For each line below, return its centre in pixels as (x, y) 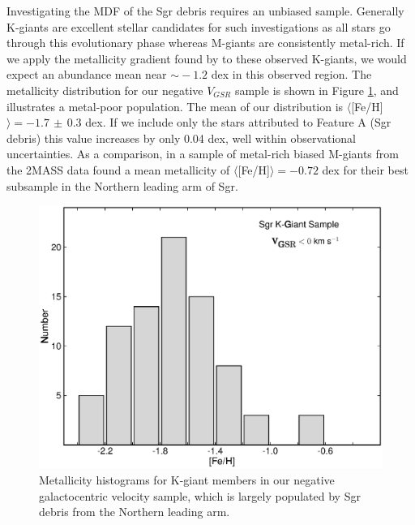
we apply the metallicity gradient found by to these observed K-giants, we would (207, 58)
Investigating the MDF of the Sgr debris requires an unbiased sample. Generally (205, 11)
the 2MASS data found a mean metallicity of (118, 169)
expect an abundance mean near (87, 74)
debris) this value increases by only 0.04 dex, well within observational (182, 138)
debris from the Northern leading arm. (135, 512)
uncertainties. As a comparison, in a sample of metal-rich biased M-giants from (203, 154)
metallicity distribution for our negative (105, 90)
